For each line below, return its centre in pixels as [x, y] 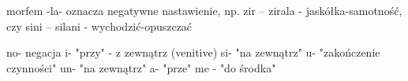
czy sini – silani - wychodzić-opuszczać [99, 26]
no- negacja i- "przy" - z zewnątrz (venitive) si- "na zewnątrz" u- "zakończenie [193, 52]
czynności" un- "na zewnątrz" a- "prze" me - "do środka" [141, 67]
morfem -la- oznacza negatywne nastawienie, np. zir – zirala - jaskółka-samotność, [204, 10]
